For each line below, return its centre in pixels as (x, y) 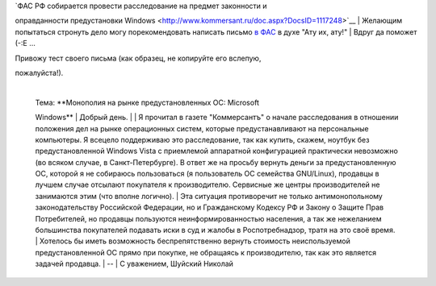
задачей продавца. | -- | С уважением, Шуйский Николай (134, 264)
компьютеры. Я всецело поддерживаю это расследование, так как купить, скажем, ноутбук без (202, 139)
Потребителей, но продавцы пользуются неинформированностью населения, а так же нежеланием (209, 218)
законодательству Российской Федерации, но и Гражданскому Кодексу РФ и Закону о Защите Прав (209, 207)
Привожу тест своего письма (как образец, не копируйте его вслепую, (138, 58)
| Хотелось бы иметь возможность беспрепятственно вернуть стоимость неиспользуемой (193, 241)
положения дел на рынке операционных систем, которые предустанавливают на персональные (202, 128)
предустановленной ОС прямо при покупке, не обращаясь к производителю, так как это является (206, 252)
